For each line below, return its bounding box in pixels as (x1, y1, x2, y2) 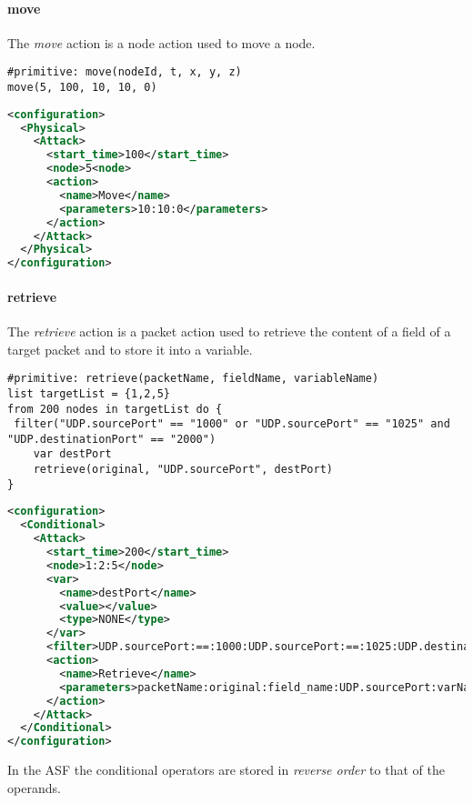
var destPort (33, 447, 112, 461)
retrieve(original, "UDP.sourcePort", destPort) (33, 463, 333, 477)
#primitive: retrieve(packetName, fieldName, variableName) (7, 372, 379, 386)
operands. (7, 778, 61, 797)
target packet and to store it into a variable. (7, 339, 253, 358)
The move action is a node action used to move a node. (7, 33, 316, 52)
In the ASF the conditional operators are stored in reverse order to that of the (7, 760, 445, 779)
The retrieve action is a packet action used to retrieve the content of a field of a (7, 322, 451, 340)
